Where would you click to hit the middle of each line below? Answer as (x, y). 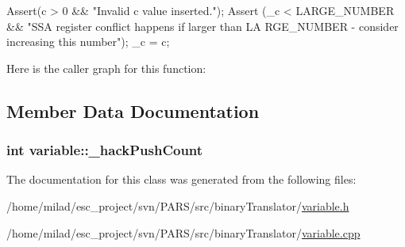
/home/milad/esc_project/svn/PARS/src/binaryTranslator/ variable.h (178, 205)
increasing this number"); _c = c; (88, 42)
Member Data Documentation (133, 110)
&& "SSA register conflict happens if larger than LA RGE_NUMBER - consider (202, 26)
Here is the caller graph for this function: (106, 68)
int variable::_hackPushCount (105, 150)
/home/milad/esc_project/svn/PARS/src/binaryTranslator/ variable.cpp (183, 232)
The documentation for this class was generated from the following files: (181, 179)
